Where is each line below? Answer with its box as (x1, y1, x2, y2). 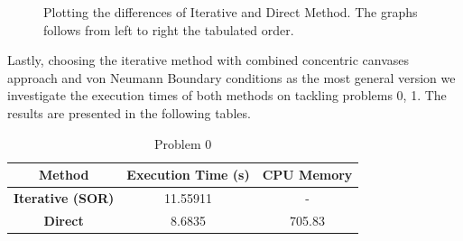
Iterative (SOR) (14, 189, 115, 207)
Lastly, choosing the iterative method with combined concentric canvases (7, 51, 410, 70)
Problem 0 (154, 134, 212, 153)
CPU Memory (262, 165, 353, 184)
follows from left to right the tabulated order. (43, 20, 294, 39)
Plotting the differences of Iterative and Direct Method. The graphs (43, 3, 418, 21)
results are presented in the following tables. (7, 103, 251, 122)
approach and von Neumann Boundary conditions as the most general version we (7, 68, 456, 87)
